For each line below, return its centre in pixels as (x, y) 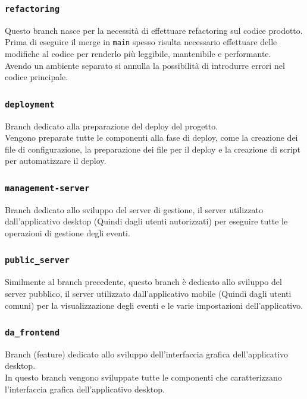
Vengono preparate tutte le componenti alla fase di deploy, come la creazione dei (151, 137)
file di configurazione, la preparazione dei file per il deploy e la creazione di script (153, 149)
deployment (30, 104)
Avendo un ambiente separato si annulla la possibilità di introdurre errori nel (145, 65)
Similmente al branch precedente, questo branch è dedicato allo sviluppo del (143, 282)
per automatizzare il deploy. (56, 161)
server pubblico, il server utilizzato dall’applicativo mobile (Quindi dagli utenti (148, 293)
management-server (47, 188)
